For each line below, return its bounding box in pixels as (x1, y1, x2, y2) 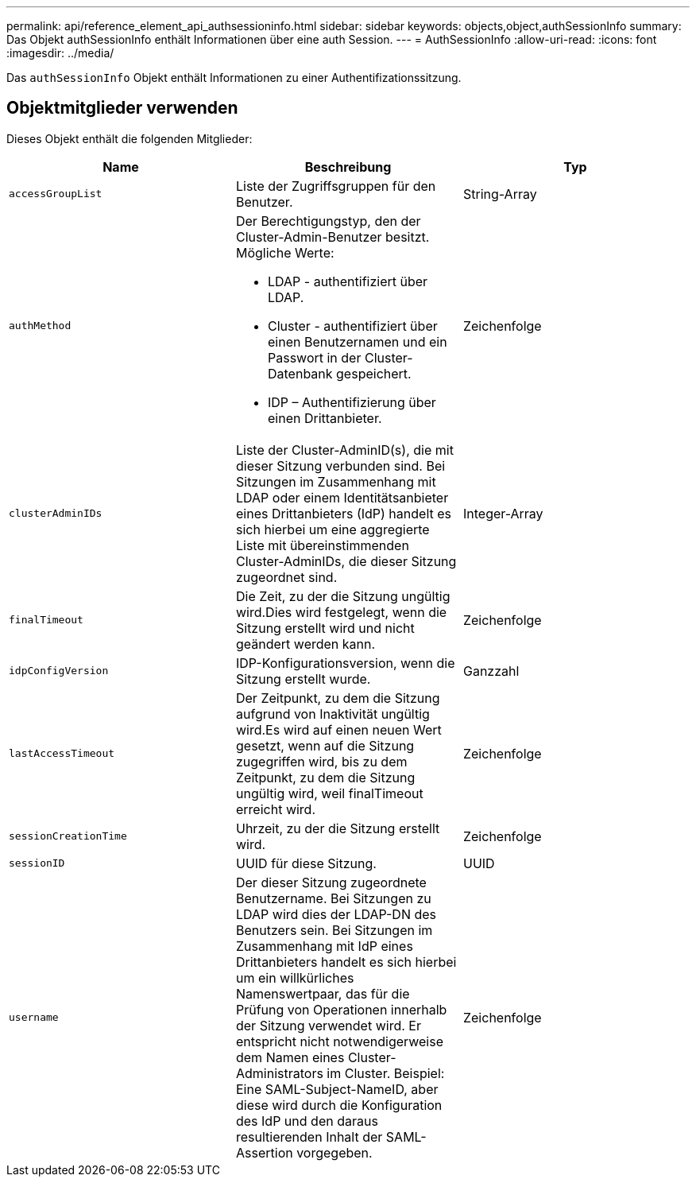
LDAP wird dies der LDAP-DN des (235, 906, 437, 922)
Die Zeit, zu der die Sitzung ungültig (235, 588, 450, 604)
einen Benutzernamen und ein (267, 333, 447, 350)
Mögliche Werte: (235, 244, 334, 261)
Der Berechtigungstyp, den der (235, 212, 421, 229)
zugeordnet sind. (235, 568, 338, 585)
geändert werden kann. (235, 635, 376, 652)
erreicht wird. (235, 801, 316, 817)
